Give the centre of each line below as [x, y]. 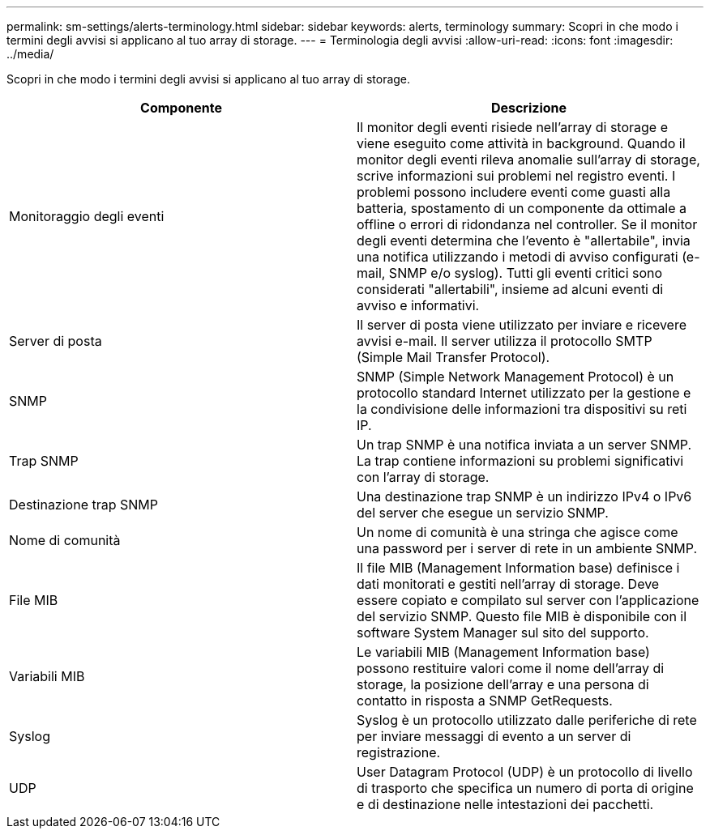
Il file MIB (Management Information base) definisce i [518, 568]
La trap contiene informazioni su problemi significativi [520, 461]
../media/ [30, 54]
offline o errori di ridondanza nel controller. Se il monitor [527, 224]
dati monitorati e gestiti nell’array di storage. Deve [508, 584]
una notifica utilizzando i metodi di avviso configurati [518, 257]
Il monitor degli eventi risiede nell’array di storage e [512, 127]
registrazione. [399, 752]
